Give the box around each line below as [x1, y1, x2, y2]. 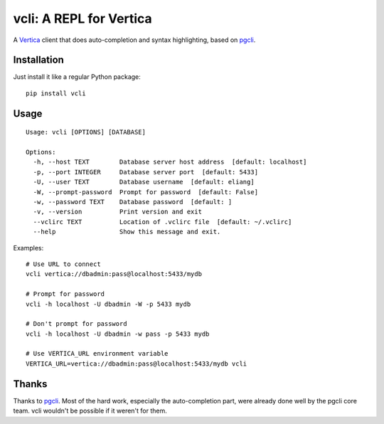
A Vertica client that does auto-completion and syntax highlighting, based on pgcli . [13, 36, 256, 44]
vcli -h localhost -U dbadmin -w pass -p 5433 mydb [26, 329, 210, 338]
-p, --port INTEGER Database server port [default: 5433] [33, 168, 259, 176]
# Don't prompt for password [26, 320, 127, 328]
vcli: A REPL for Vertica [13, 11, 152, 26]
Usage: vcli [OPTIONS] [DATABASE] [26, 128, 146, 137]
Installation [13, 54, 64, 66]
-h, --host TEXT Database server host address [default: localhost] [33, 158, 307, 166]
